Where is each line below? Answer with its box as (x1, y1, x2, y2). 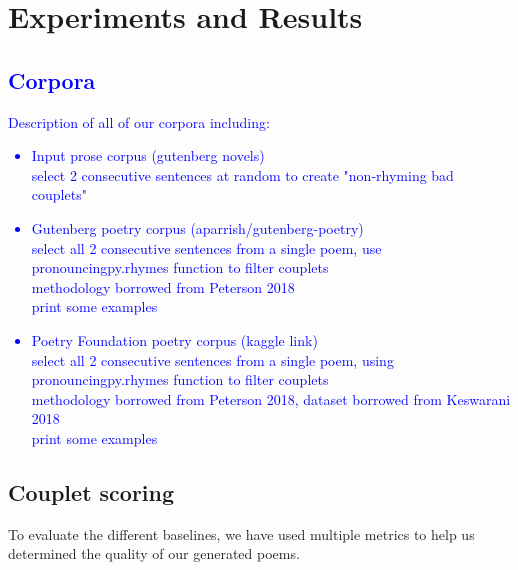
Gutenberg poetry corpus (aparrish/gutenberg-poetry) (31, 217, 364, 238)
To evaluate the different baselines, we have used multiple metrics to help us (8, 523, 475, 544)
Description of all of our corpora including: (8, 111, 270, 132)
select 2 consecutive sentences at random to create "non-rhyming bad (31, 164, 454, 185)
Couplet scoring (8, 476, 175, 507)
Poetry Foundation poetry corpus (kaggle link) (31, 329, 318, 350)
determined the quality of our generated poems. (8, 543, 300, 564)
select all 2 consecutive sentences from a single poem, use (31, 237, 382, 258)
